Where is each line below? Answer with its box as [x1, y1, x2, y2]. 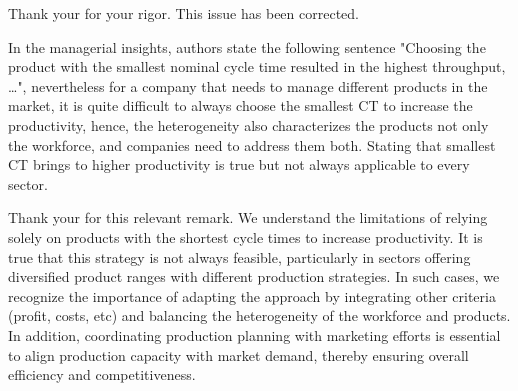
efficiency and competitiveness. [8, 364, 196, 385]
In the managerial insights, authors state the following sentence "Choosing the [8, 36, 486, 57]
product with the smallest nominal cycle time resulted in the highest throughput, [8, 56, 506, 77]
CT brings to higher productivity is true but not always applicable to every [8, 154, 470, 175]
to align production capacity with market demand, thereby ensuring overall [8, 344, 469, 365]
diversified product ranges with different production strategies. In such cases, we [8, 266, 500, 287]
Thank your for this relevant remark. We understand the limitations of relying [8, 207, 488, 228]
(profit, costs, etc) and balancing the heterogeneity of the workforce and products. [8, 305, 511, 326]
